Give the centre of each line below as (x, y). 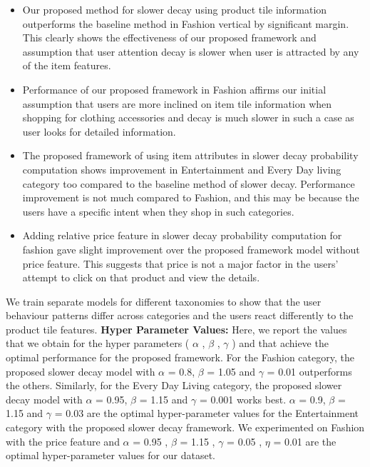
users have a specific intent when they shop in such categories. (158, 211)
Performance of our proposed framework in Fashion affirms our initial (174, 89)
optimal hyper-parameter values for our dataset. (111, 455)
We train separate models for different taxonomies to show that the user (164, 301)
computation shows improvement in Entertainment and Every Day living (182, 169)
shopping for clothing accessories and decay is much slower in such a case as (188, 117)
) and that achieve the (280, 343)
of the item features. (67, 65)
